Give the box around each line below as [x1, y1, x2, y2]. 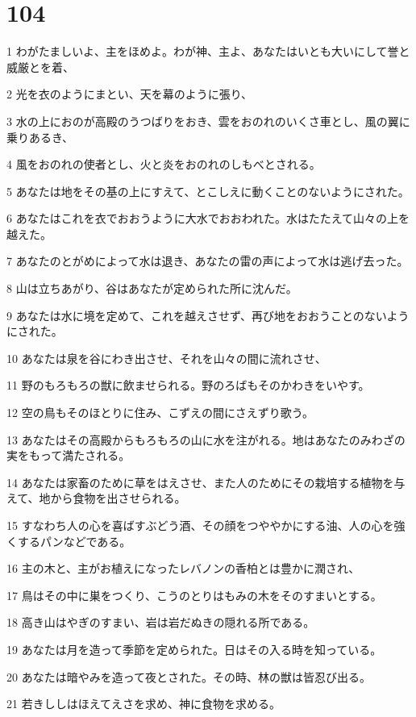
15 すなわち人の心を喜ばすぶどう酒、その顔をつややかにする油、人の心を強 [6, 517, 406, 533]
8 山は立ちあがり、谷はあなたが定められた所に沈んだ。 [6, 280, 297, 297]
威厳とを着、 [6, 58, 74, 75]
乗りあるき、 [6, 128, 74, 145]
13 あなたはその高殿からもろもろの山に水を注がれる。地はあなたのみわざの [6, 431, 406, 448]
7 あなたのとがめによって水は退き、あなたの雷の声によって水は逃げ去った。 [6, 252, 409, 269]
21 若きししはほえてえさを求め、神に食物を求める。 [6, 695, 281, 712]
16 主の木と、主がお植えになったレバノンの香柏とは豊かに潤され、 [6, 560, 360, 577]
